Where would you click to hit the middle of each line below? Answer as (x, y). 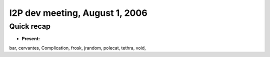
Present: (31, 39)
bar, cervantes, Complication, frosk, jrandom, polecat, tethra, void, (77, 48)
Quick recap (30, 26)
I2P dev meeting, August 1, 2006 (78, 13)
